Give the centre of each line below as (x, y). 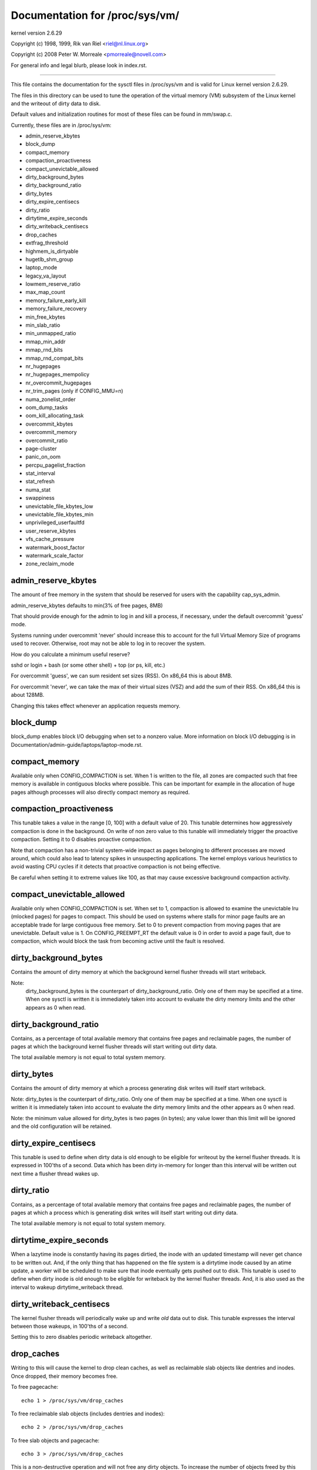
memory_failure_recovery (56, 309)
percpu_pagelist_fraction (55, 465)
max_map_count (45, 292)
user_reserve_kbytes (51, 531)
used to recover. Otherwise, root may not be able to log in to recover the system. (108, 643)
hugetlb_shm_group (49, 259)
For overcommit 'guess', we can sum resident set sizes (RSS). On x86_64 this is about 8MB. (122, 676)
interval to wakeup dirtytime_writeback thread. (67, 1287)
